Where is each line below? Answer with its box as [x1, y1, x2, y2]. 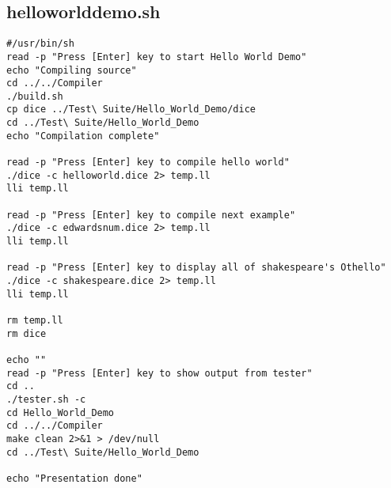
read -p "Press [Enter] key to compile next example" [6, 209, 296, 221]
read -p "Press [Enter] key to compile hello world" [6, 157, 290, 168]
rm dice [6, 327, 47, 339]
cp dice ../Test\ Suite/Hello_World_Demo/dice [6, 104, 256, 115]
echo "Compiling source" [6, 64, 137, 76]
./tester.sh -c [6, 393, 86, 405]
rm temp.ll [6, 314, 63, 326]
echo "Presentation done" [6, 472, 142, 484]
